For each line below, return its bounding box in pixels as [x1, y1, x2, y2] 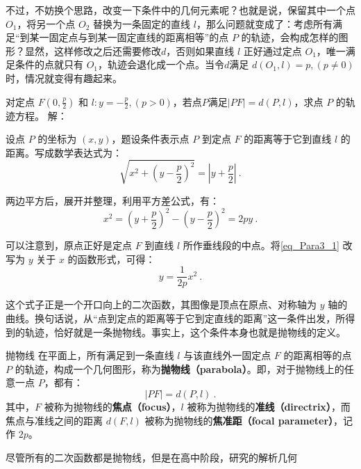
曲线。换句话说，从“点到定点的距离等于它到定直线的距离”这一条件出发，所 [6, 310, 346, 325]
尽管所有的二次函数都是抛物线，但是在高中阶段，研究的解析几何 [6, 450, 297, 464]
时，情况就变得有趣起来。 [6, 70, 122, 85]
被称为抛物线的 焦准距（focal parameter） [144, 413, 334, 427]
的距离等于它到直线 [244, 132, 332, 146]
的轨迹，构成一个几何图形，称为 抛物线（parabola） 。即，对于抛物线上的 [15, 361, 344, 376]
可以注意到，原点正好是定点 [6, 238, 132, 253]
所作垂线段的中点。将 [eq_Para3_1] [183, 238, 339, 253]
